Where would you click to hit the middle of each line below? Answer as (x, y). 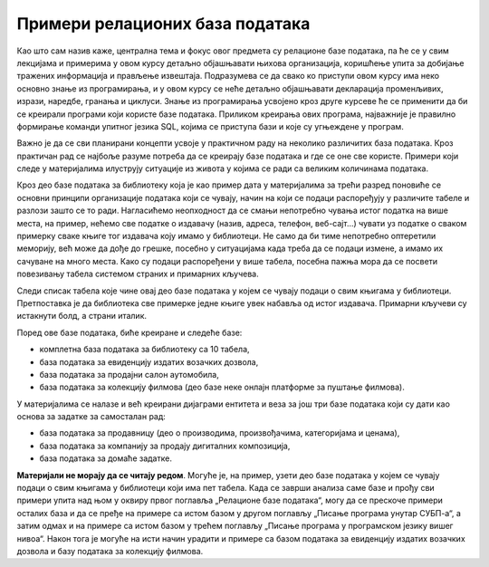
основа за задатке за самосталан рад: (91, 417)
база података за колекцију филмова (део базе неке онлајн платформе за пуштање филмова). (222, 387)
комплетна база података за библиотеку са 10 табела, (144, 350)
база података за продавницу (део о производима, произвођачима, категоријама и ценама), (220, 433)
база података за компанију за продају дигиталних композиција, (165, 446)
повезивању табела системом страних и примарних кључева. (138, 274)
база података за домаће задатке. (105, 458)
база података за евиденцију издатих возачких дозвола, (149, 361)
